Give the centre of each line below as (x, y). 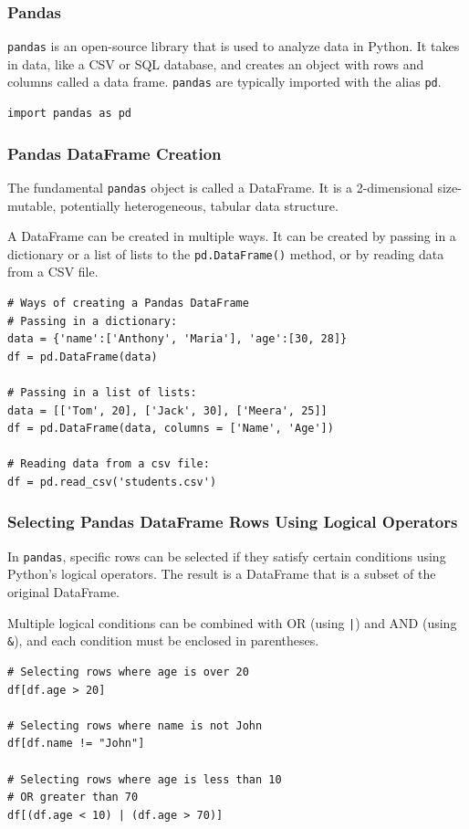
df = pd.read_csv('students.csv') (112, 482)
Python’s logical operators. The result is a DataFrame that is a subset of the (222, 574)
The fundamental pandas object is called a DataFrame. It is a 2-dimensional (220, 187)
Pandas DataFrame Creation (115, 153)
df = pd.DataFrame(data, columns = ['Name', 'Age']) (171, 429)
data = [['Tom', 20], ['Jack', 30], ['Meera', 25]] (167, 410)
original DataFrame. (63, 592)
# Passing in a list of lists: (102, 393)
